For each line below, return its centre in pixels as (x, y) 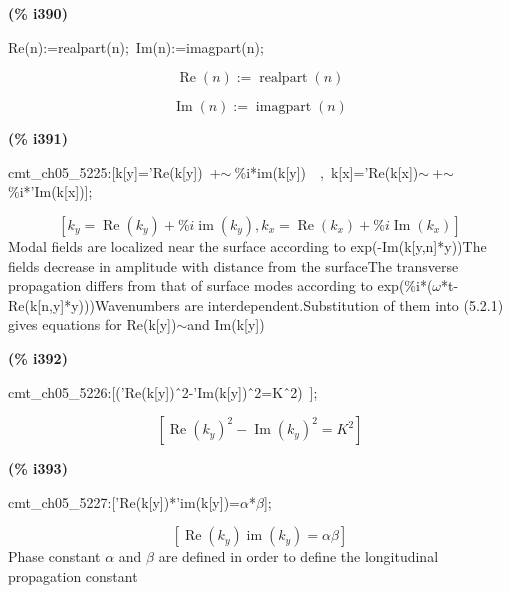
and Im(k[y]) (226, 324)
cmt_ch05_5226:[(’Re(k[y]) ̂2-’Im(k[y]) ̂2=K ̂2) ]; (163, 391)
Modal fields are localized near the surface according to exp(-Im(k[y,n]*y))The (247, 245)
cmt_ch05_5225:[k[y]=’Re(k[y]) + (114, 171)
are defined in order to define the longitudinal (298, 556)
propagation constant (73, 575)
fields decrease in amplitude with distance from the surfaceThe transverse (233, 265)
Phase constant (54, 556)
